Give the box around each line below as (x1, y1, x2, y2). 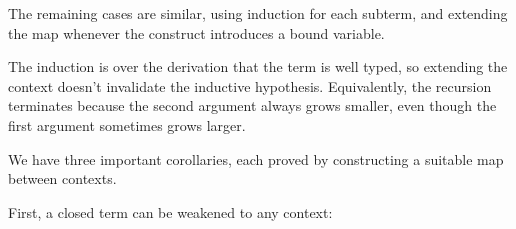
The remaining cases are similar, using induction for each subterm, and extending (8, 3, 508, 23)
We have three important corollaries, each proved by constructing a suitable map (8, 148, 504, 169)
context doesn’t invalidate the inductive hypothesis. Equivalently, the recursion (8, 75, 492, 96)
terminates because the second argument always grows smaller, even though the (8, 95, 497, 116)
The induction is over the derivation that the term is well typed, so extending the (8, 56, 508, 77)
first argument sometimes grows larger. (8, 114, 246, 135)
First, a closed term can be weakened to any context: (8, 201, 333, 222)
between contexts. (8, 168, 117, 189)
